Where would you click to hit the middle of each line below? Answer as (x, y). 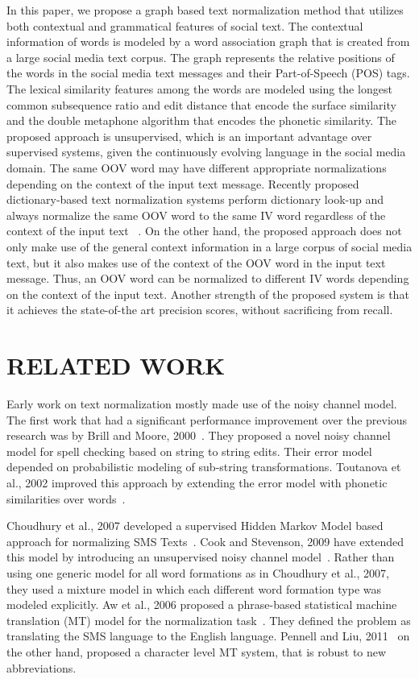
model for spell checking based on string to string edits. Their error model (189, 451)
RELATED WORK (116, 365)
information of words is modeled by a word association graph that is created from (208, 41)
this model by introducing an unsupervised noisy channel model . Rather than (201, 557)
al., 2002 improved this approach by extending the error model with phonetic (197, 482)
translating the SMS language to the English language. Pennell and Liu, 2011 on (208, 636)
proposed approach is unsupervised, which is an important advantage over (189, 136)
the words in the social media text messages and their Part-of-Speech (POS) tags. (208, 73)
